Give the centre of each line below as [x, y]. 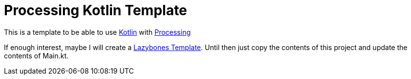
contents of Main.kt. [36, 55]
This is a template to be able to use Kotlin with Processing [97, 32]
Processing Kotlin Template [96, 10]
